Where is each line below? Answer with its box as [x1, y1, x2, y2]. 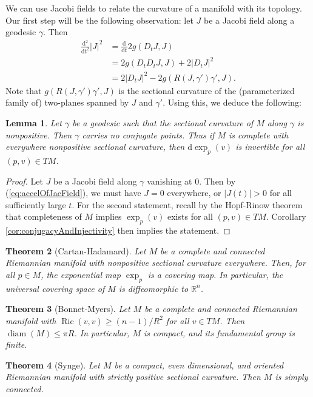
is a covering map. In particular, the [147, 268, 283, 280]
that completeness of [5, 210, 82, 223]
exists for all [167, 210, 213, 223]
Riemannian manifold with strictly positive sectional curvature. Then [5, 370, 261, 383]
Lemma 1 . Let [5, 117, 62, 129]
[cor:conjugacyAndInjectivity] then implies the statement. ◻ [5, 224, 231, 237]
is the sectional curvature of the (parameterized [118, 84, 295, 97]
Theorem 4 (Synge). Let [5, 358, 100, 371]
